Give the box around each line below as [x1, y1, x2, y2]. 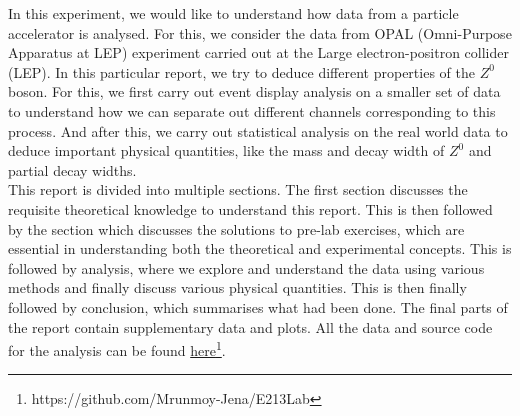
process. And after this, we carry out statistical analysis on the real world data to [8, 120, 508, 141]
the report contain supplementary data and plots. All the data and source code [8, 316, 493, 337]
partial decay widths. [8, 159, 137, 180]
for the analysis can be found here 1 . [8, 337, 226, 360]
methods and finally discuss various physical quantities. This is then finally [8, 277, 467, 298]
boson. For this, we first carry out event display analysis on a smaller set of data [8, 81, 501, 102]
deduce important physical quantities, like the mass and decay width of [8, 140, 445, 161]
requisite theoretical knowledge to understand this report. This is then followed [8, 198, 493, 219]
